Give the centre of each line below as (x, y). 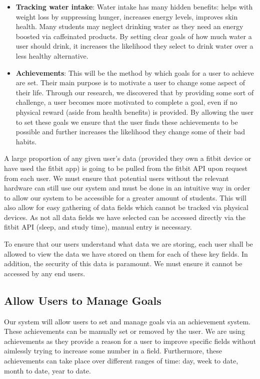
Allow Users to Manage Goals (83, 300)
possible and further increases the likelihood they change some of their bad (130, 132)
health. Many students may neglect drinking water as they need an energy (129, 26)
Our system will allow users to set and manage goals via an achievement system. (127, 321)
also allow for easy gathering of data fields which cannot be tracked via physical (126, 207)
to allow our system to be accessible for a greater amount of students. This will (125, 197)
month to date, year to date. (47, 370)
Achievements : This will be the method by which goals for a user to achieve (135, 72)
